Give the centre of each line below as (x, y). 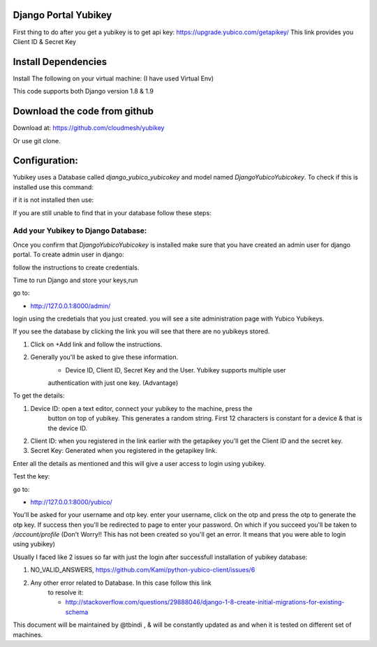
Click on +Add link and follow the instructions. (96, 344)
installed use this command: (53, 187)
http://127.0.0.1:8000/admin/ (71, 306)
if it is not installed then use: (53, 200)
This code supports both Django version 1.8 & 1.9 (83, 92)
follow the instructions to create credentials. (76, 267)
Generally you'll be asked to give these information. (104, 357)
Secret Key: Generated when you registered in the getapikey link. (124, 451)
